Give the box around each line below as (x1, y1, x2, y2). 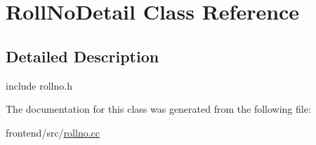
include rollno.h (6, 78, 72, 92)
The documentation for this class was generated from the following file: (6, 102, 311, 116)
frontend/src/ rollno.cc (6, 125, 100, 139)
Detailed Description (6, 45, 159, 67)
